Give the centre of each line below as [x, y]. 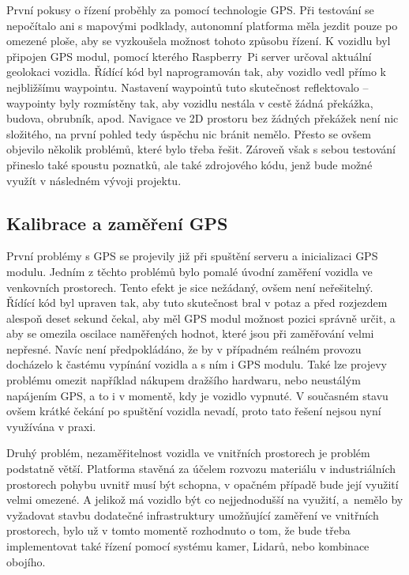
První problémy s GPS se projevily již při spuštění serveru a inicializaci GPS [192, 256]
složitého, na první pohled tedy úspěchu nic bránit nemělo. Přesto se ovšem [189, 133]
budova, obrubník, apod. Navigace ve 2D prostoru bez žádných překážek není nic [203, 118]
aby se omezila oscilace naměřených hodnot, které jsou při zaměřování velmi [190, 333]
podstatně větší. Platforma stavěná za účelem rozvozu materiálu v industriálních [201, 469]
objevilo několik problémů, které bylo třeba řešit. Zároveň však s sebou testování [201, 149]
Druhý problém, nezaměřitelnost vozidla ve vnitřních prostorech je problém [188, 453]
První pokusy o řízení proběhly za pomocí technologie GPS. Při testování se [190, 9]
